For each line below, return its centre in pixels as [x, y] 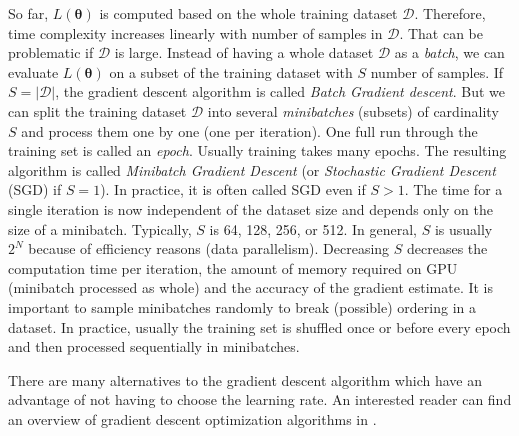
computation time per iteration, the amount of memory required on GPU [233, 267]
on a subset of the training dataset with [231, 71]
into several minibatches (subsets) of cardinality [353, 110]
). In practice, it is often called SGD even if [233, 189]
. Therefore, [450, 13]
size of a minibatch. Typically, [100, 228]
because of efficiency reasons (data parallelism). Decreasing [209, 248]
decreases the [447, 248]
